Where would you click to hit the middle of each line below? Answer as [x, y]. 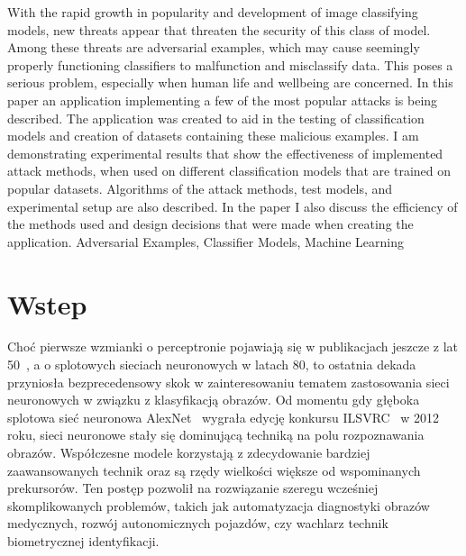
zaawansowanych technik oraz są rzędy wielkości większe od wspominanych [214, 470]
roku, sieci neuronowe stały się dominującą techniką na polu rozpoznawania [216, 435]
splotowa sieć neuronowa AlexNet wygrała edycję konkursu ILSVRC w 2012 [224, 417]
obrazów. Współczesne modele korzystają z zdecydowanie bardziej [189, 452]
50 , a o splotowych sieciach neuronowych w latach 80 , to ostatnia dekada [212, 365]
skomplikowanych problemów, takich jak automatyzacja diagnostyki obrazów [219, 505]
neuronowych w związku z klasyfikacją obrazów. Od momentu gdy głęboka [214, 400]
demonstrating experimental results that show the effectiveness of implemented [225, 153]
